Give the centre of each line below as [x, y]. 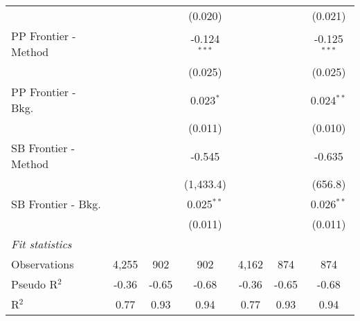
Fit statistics [42, 244]
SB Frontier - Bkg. [56, 204]
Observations [43, 264]
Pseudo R [35, 284]
